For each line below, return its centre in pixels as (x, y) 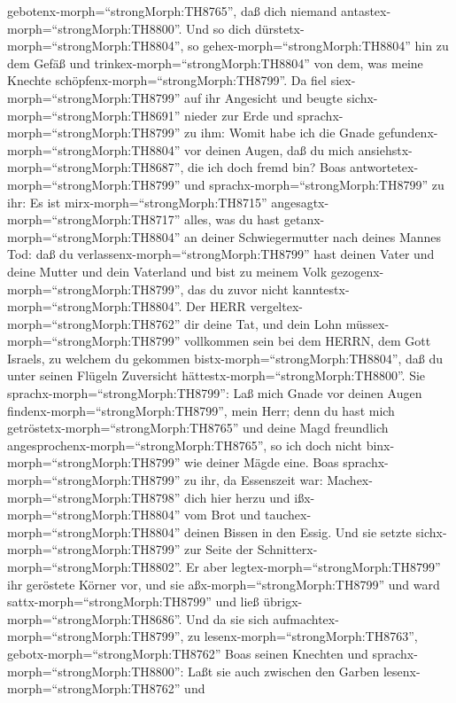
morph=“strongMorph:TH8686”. (95, 618)
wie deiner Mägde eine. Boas (262, 462)
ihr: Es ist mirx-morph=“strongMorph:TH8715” (137, 202)
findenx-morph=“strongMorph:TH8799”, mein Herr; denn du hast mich (201, 410)
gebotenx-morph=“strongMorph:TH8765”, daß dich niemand (172, 11)
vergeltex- (276, 306)
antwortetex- (384, 167)
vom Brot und (223, 515)
